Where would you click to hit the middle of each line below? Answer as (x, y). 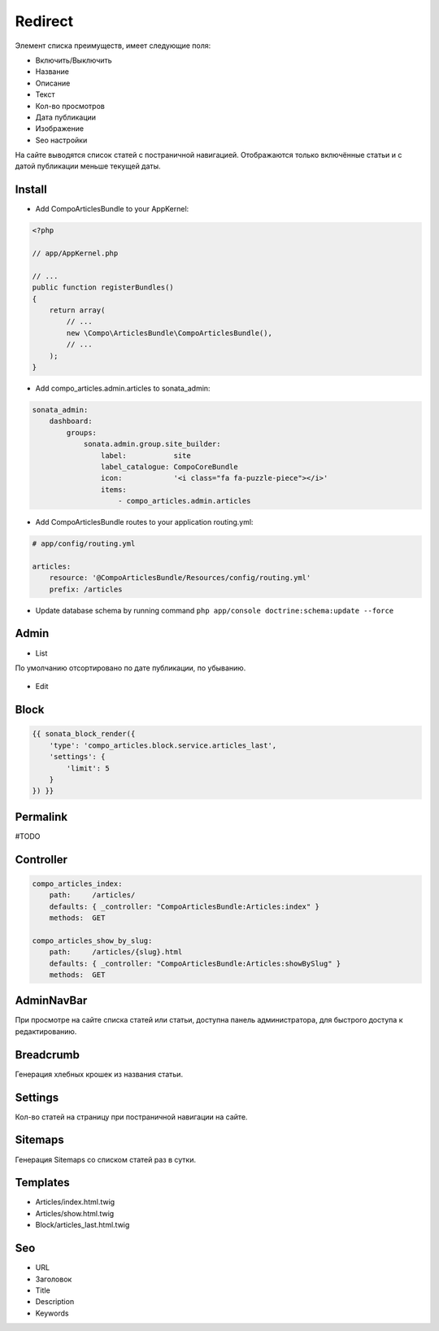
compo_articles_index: (77, 884)
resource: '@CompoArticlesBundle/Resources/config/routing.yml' (180, 578)
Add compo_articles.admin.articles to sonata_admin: (123, 388)
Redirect (44, 21)
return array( (77, 310)
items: (114, 489)
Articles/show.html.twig (75, 1213)
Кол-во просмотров (70, 106)
